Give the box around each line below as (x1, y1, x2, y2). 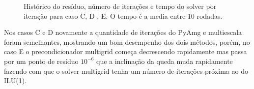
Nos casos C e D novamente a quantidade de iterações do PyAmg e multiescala (4, 27, 242, 37)
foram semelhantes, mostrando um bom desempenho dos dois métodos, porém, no (4, 36, 250, 47)
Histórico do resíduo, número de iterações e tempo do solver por (24, 1, 217, 11)
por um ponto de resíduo (4, 56, 79, 66)
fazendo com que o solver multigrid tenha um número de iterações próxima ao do (4, 65, 248, 76)
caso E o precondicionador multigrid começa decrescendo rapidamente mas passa (4, 46, 247, 57)
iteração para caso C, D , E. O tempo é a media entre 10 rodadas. (24, 10, 223, 21)
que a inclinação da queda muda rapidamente (96, 56, 233, 66)
